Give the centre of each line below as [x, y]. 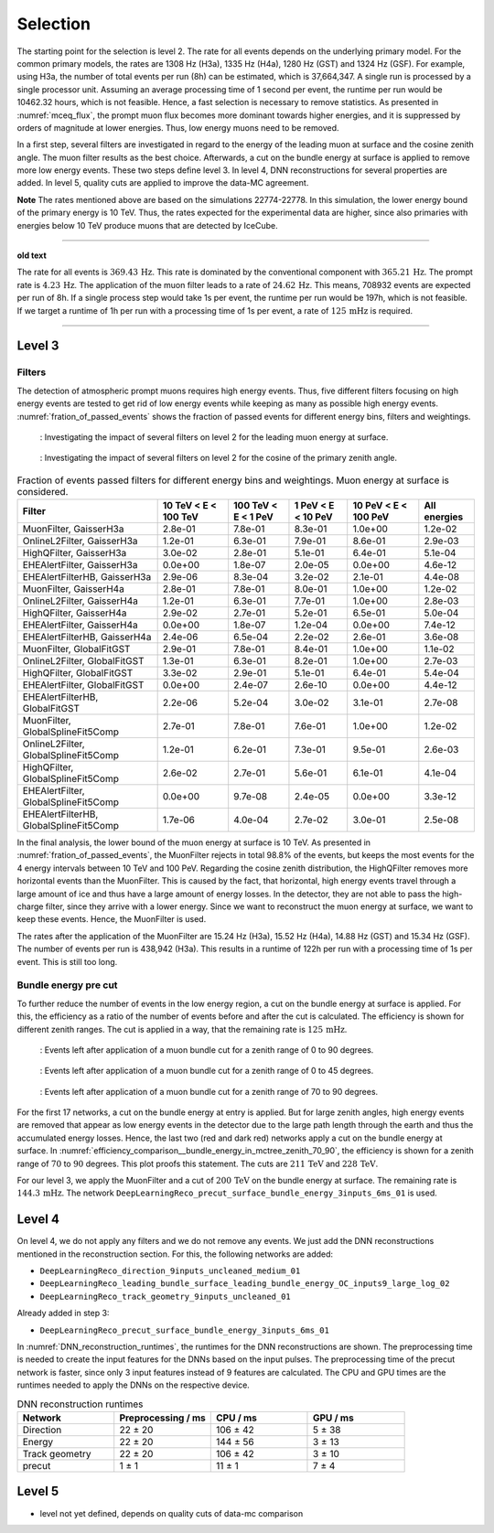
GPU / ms [333, 1418]
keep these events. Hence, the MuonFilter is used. [112, 919]
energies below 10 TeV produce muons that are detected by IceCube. [147, 225]
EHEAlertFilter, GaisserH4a [81, 625]
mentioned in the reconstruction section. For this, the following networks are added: [175, 1254]
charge [30, 906]
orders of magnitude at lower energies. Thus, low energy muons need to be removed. [178, 127]
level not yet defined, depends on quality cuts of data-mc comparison [172, 1513]
